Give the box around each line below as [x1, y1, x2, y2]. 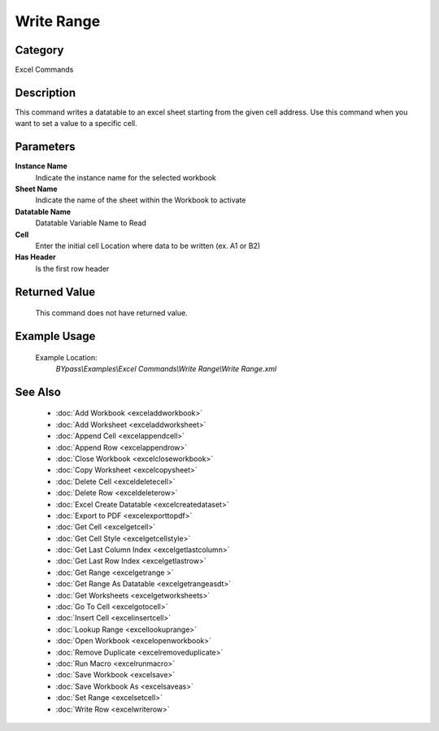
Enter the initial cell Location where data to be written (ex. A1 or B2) [35, 241, 261, 250]
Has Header [15, 252, 56, 262]
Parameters [15, 140, 76, 154]
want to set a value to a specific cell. [15, 119, 137, 128]
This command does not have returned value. [35, 308, 188, 318]
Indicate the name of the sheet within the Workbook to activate [35, 195, 246, 205]
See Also [15, 385, 61, 398]
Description [15, 85, 76, 99]
